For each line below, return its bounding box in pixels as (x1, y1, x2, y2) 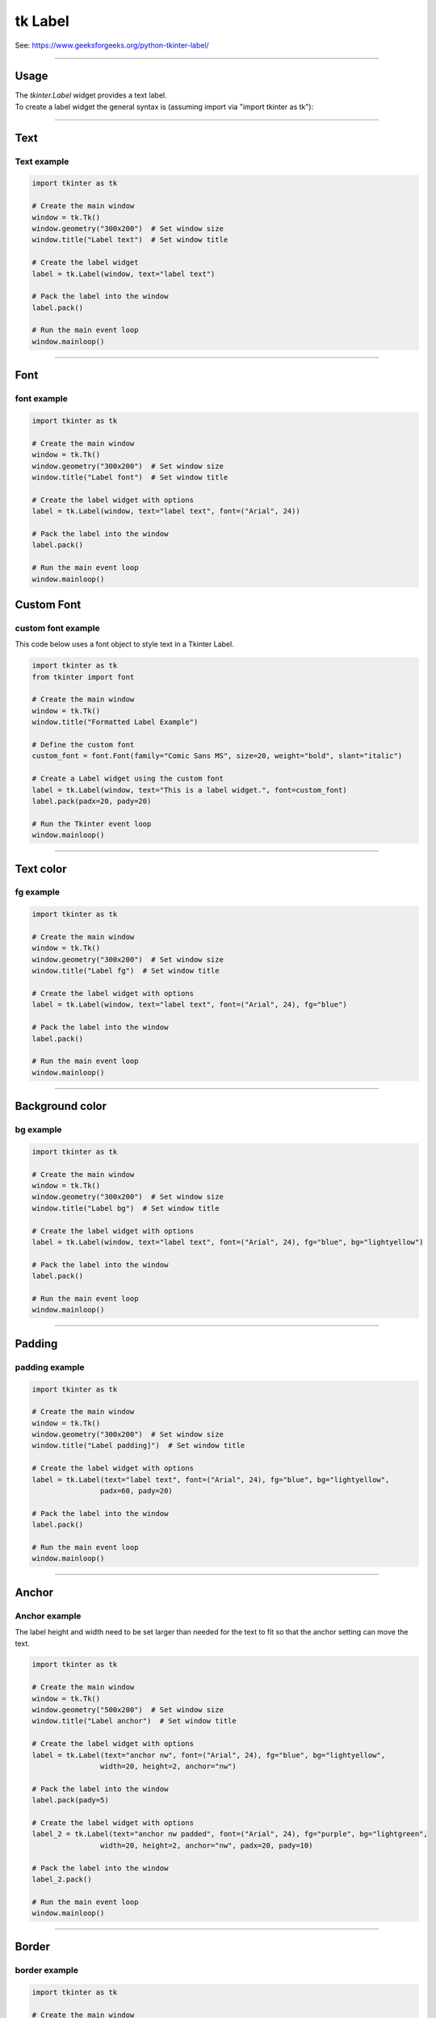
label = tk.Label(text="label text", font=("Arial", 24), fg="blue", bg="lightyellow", (31, 1475, 390, 1484)
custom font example (15, 622, 100, 634)
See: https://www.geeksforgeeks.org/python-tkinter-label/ (15, 40, 209, 50)
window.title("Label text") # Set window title (31, 235, 228, 245)
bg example (15, 1124, 62, 1136)
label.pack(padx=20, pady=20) (31, 796, 152, 806)
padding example (15, 1361, 85, 1372)
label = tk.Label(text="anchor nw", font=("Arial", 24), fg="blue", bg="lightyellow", (31, 1750, 386, 1760)
